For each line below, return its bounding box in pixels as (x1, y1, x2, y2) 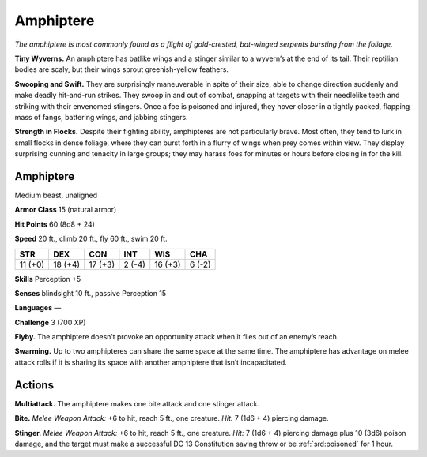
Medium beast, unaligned (14, 190, 98, 200)
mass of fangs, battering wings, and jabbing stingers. (14, 112, 189, 122)
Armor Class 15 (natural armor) (14, 205, 117, 215)
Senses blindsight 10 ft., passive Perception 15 (14, 288, 167, 298)
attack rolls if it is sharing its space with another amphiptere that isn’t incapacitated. (14, 358, 288, 367)
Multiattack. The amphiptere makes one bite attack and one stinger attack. (14, 399, 260, 408)
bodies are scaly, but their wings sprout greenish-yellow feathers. (14, 65, 229, 74)
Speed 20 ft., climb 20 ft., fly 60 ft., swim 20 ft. (14, 234, 168, 244)
